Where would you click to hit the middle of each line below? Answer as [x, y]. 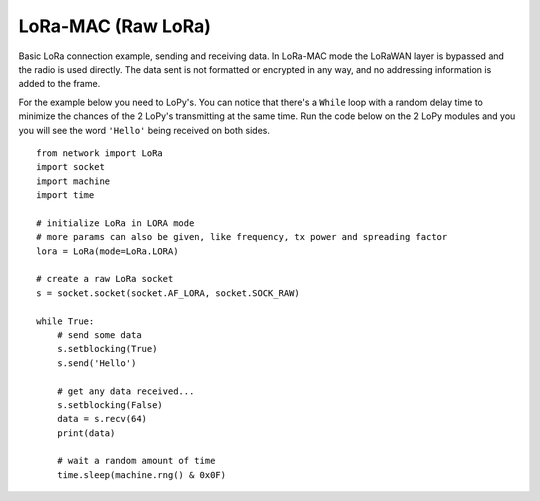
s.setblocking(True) [107, 349]
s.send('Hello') [96, 363]
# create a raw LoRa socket [105, 279]
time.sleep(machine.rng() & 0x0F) [141, 474]
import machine [73, 181]
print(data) [86, 433]
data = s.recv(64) [102, 419]
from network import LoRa [100, 153]
